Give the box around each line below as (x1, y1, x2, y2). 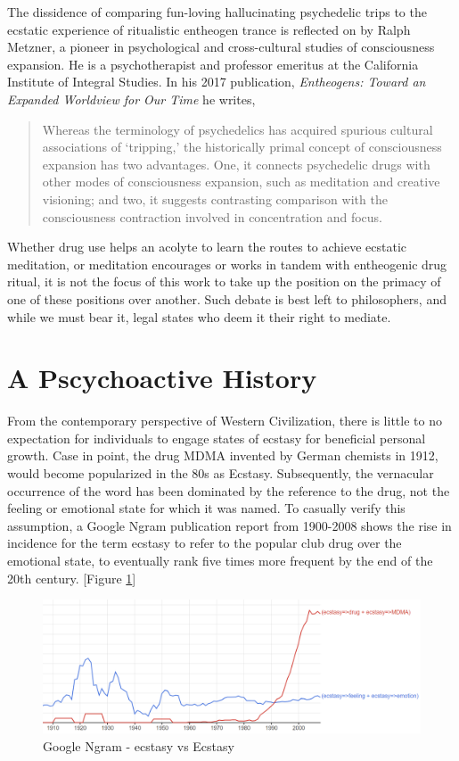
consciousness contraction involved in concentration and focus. (42, 207, 382, 226)
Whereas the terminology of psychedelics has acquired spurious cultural (42, 120, 433, 138)
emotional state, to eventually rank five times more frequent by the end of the (7, 550, 433, 569)
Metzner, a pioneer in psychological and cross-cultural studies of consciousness (7, 37, 435, 56)
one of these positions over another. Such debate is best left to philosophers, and (7, 289, 447, 308)
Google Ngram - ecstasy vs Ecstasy (43, 736, 234, 755)
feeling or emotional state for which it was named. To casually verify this (7, 499, 406, 517)
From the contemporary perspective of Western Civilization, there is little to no (7, 411, 442, 430)
